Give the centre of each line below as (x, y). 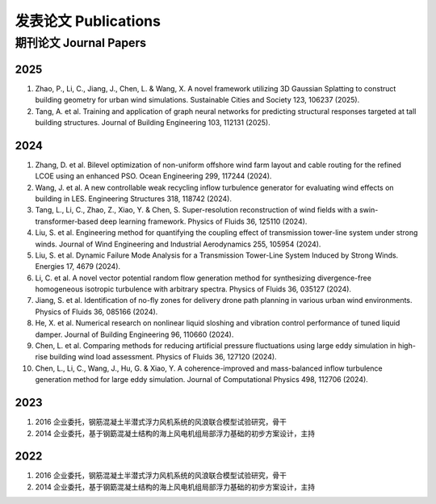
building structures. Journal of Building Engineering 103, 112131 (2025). (153, 122)
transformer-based (67, 221)
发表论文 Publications (88, 21)
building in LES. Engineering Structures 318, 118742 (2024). (133, 199)
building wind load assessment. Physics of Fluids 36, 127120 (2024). (163, 357)
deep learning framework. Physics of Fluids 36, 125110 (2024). (203, 221)
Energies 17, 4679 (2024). (78, 267)
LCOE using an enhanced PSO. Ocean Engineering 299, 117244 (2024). (153, 176)
